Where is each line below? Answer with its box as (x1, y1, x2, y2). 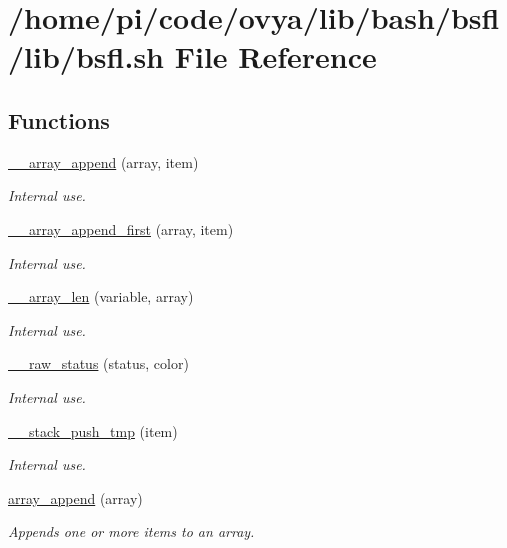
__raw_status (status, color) (8, 353, 189, 374)
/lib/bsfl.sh (8, 36, 164, 77)
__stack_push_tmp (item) (8, 420, 178, 441)
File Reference (174, 36, 377, 77)
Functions (8, 104, 110, 135)
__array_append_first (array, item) (8, 218, 234, 239)
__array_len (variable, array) (8, 286, 194, 307)
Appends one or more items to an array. (8, 521, 255, 542)
